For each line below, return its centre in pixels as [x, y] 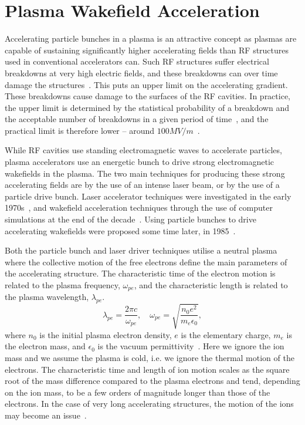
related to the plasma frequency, [62, 285]
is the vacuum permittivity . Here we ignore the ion [191, 346]
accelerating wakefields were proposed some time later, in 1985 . [120, 230]
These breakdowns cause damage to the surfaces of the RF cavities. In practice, [148, 96]
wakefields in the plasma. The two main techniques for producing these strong [145, 173]
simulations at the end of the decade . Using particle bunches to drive [131, 219]
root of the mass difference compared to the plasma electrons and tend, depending [152, 381]
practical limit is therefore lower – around [79, 130]
